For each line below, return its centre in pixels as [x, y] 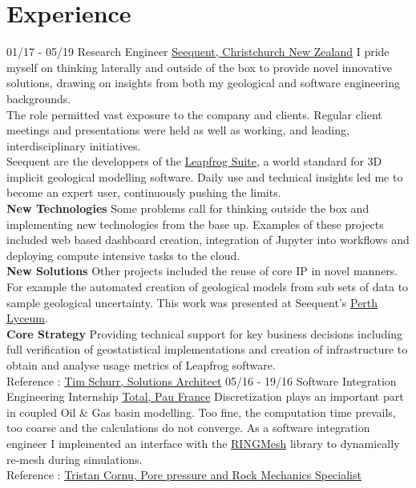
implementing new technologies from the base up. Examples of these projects [195, 224]
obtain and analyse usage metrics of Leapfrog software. [141, 365]
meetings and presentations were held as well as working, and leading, [178, 130]
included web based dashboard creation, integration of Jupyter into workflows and [208, 240]
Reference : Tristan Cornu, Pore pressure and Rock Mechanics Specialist [184, 475]
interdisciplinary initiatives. [74, 145]
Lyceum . [27, 318]
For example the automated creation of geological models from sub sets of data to [208, 287]
